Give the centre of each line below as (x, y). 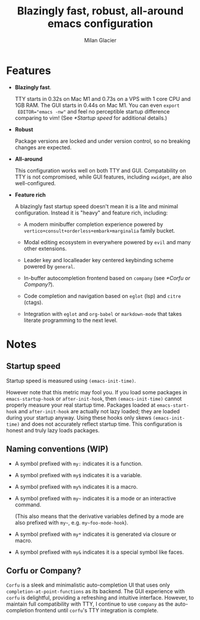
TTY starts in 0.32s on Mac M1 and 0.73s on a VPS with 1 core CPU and (103, 99)
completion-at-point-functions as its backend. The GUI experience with (96, 591)
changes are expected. (43, 147)
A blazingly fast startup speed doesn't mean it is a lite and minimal (96, 206)
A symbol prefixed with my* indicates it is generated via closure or (96, 534)
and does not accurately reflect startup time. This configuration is (101, 424)
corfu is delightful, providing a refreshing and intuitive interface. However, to (100, 598)
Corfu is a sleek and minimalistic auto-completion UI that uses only (88, 585)
